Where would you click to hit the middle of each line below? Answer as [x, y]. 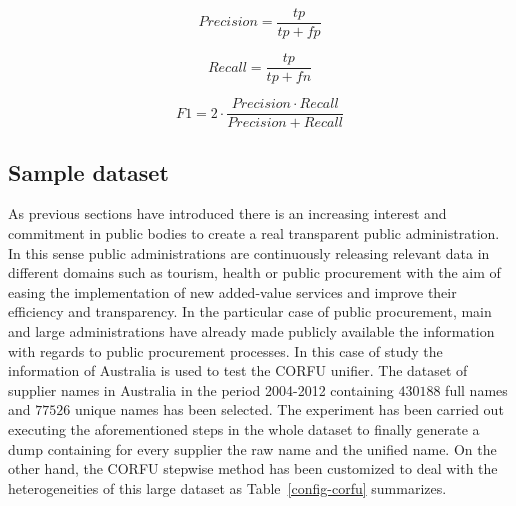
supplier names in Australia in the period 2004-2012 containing [201, 389]
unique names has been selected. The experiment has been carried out [289, 409]
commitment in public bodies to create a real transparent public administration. [254, 232]
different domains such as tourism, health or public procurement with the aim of [254, 272]
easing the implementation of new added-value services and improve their [232, 291]
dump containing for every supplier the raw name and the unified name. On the [252, 448]
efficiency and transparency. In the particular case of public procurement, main [250, 311]
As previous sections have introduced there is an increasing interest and [227, 213]
